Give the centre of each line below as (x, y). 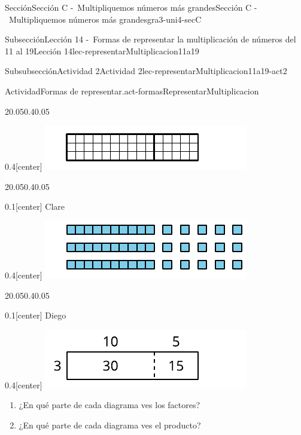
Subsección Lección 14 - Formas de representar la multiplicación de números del (150, 39)
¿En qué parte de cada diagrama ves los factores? (110, 405)
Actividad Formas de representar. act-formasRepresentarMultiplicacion (132, 91)
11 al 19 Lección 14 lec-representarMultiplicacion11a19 (102, 50)
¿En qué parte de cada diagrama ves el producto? (110, 425)
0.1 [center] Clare (35, 206)
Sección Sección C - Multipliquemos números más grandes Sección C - (131, 7)
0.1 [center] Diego (36, 315)
